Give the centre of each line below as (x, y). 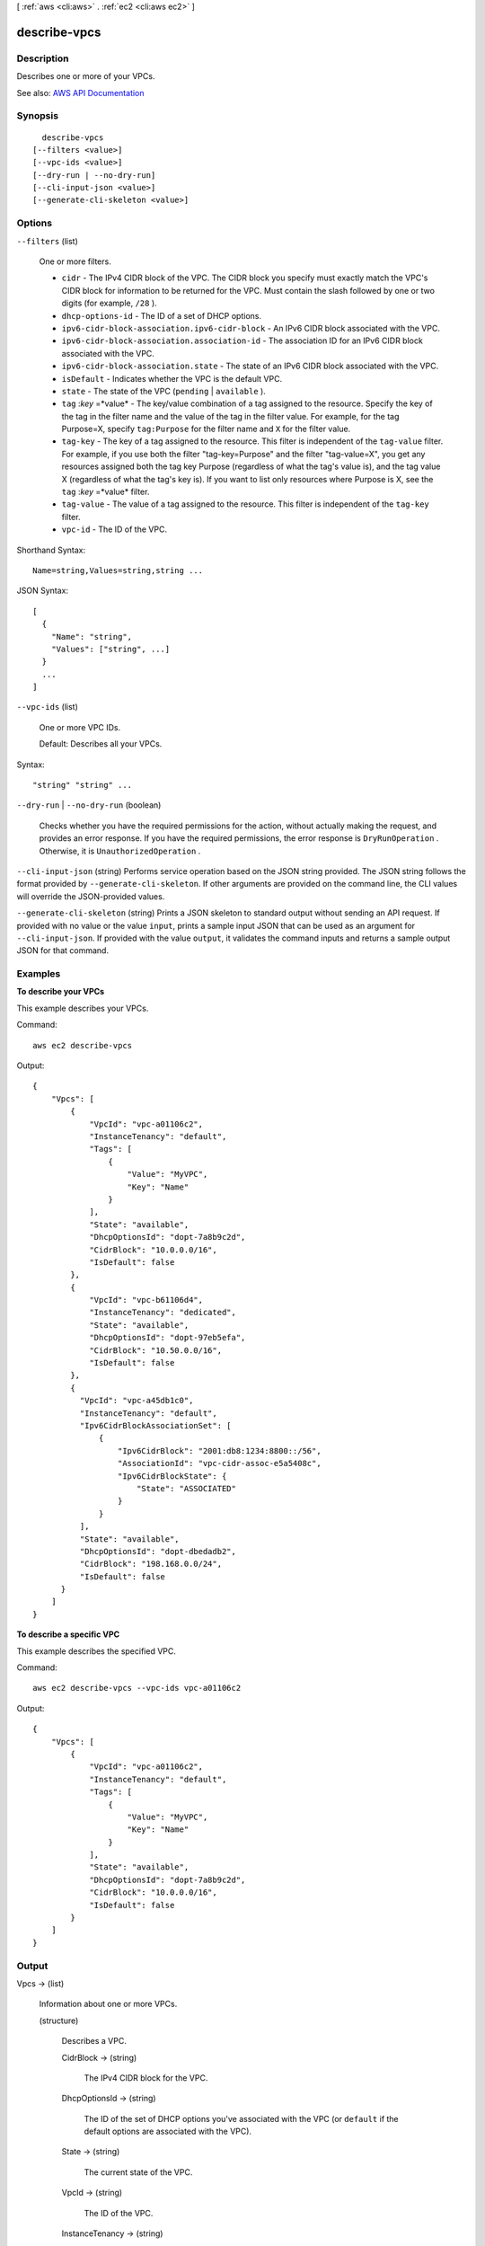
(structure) (59, 2021)
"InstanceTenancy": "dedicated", (163, 1313)
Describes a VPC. (94, 2041)
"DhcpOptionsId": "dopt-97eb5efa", (168, 1338)
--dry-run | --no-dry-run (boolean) (89, 805)
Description (43, 58)
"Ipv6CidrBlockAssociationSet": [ (156, 1425)
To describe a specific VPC (68, 1634)
